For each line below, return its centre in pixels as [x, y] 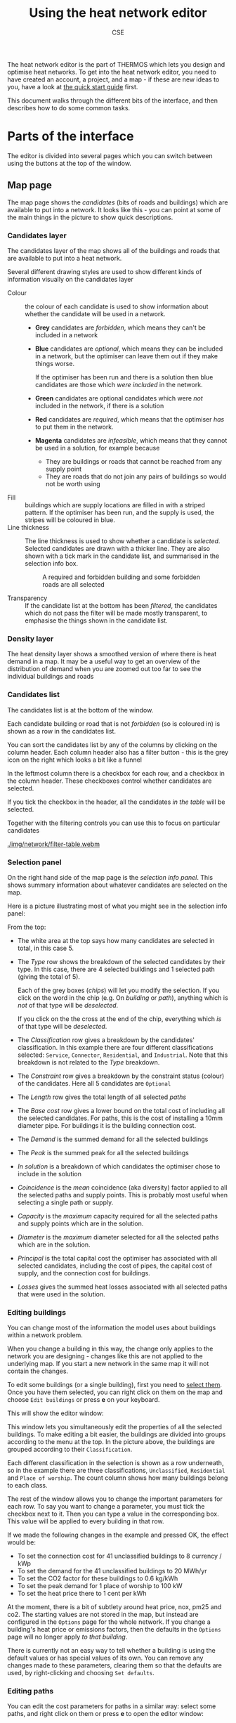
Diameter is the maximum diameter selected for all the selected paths [118, 1237]
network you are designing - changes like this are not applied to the [105, 1356]
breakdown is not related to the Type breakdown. [88, 1062]
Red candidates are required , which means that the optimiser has [130, 419]
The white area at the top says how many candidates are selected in [116, 940]
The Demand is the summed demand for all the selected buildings [113, 1139]
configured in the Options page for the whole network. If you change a [109, 1622]
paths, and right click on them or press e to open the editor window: [105, 1714]
